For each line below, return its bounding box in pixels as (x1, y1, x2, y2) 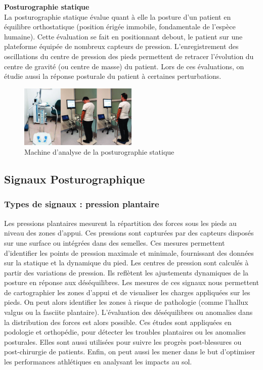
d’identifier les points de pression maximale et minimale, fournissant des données (4, 247, 254, 258)
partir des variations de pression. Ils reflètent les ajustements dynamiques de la (4, 267, 249, 277)
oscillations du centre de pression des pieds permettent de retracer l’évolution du (4, 51, 254, 61)
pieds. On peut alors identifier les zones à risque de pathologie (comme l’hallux (4, 297, 248, 307)
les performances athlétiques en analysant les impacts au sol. (4, 356, 192, 367)
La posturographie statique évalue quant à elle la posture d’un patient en (4, 11, 231, 22)
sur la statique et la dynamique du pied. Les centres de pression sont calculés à (4, 257, 249, 268)
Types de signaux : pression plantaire (4, 198, 159, 210)
